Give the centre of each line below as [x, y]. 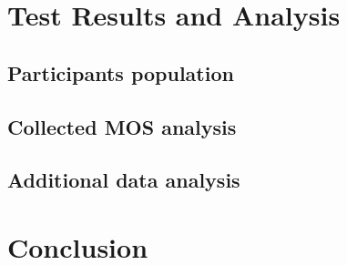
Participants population [121, 72]
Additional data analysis [124, 180]
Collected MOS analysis [122, 126]
